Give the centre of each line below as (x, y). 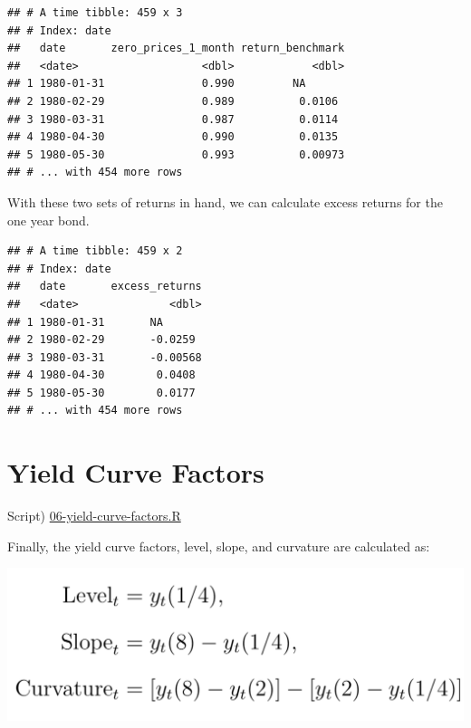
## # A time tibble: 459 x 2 (95, 251)
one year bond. (48, 220)
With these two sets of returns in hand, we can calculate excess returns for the (225, 201)
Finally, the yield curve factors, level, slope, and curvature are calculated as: (219, 546)
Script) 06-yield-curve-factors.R (94, 516)
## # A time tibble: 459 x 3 (95, 13)
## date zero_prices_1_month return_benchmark (176, 48)
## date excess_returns (105, 287)
